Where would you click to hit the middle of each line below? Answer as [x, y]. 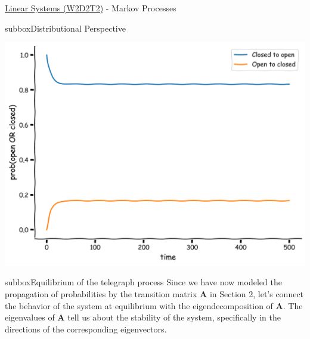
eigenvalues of [30, 317]
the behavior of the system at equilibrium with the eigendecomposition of [139, 305]
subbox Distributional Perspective [65, 28]
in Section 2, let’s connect [257, 293]
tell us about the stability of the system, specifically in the [174, 317]
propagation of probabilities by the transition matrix [101, 293]
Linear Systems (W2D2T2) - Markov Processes [91, 8]
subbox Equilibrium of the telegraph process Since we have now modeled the [143, 282]
